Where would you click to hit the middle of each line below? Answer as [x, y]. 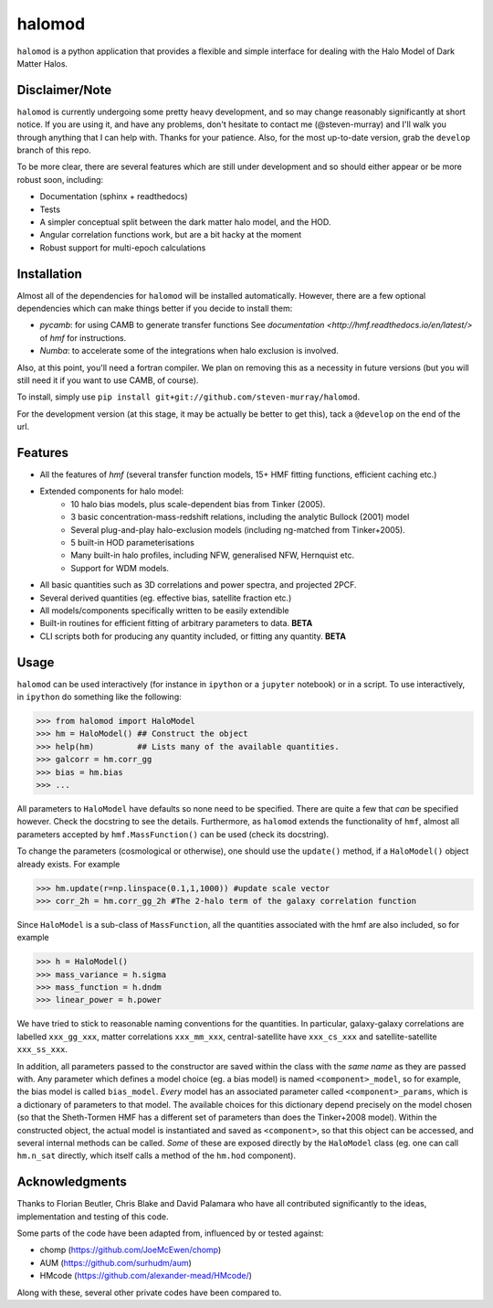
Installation [49, 274]
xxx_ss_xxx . [42, 1049]
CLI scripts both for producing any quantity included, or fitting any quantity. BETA [193, 636]
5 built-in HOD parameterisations [133, 543]
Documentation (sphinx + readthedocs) [114, 197]
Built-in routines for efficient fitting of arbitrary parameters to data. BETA [176, 623]
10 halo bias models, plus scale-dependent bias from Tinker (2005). [198, 504]
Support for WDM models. [120, 568]
